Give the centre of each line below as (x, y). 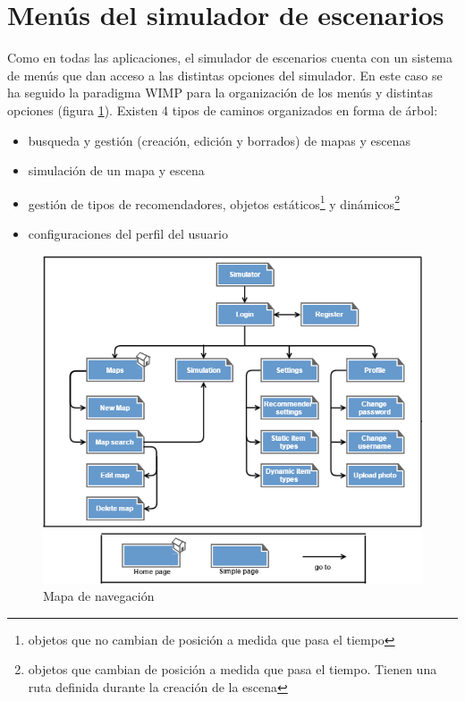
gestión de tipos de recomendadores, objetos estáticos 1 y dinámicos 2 (214, 202)
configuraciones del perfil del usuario (128, 233)
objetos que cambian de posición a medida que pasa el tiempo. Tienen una (232, 669)
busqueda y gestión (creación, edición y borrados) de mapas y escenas (219, 140)
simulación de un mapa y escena (116, 170)
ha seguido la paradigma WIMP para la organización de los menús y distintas (220, 93)
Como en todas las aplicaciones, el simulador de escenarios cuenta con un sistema (230, 58)
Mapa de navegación (99, 596)
